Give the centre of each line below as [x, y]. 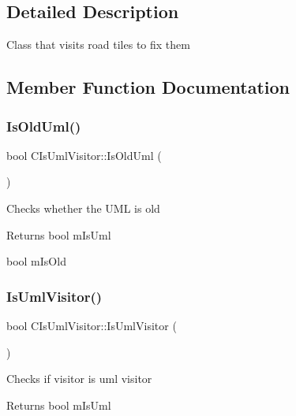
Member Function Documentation [148, 87]
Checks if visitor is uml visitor [79, 379]
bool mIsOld [36, 261]
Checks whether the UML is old [83, 208]
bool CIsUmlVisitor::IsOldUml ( [84, 155]
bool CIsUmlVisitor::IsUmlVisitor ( [92, 325]
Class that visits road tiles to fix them [98, 45]
